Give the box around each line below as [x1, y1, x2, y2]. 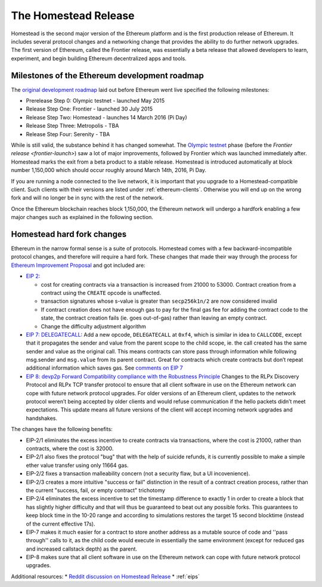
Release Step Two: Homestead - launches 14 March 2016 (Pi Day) [26, 113, 187, 121]
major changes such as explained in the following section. [11, 214, 153, 221]
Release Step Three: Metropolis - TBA [26, 122, 119, 130]
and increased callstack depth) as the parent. [26, 545, 137, 552]
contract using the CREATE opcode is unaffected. [41, 289, 162, 296]
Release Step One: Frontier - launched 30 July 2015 [26, 105, 153, 113]
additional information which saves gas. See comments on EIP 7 [26, 364, 183, 371]
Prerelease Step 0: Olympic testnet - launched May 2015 [26, 97, 165, 105]
